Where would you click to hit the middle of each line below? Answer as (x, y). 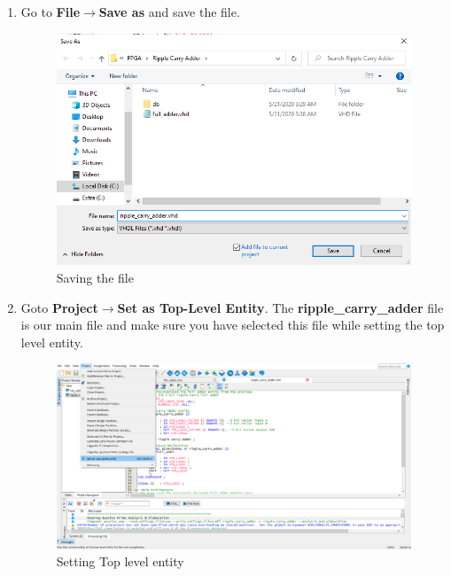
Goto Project (59, 307)
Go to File (51, 12)
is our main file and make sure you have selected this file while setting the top (233, 325)
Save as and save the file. (169, 12)
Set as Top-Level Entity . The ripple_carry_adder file (280, 307)
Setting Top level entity (120, 561)
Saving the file (95, 278)
